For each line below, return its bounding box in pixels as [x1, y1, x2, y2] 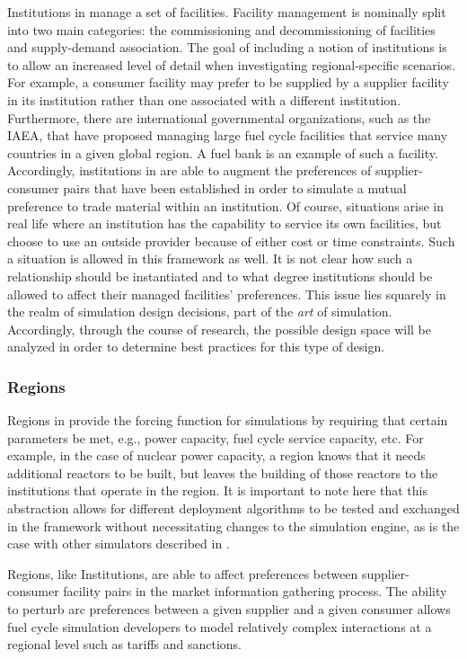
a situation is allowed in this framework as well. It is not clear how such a [7, 249, 413, 268]
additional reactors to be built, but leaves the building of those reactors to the [7, 463, 438, 482]
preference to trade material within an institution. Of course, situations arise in [7, 196, 444, 215]
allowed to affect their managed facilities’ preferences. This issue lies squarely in [7, 284, 446, 303]
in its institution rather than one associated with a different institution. [7, 90, 401, 109]
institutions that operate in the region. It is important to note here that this [7, 481, 427, 500]
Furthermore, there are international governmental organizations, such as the [7, 108, 431, 127]
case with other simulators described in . [7, 534, 230, 553]
